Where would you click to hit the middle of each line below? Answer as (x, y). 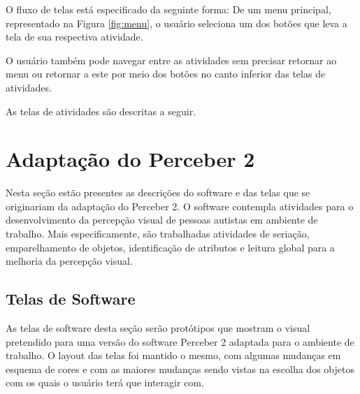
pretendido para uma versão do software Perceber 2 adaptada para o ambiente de (180, 341)
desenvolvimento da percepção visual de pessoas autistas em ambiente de (162, 220)
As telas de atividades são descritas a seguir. (101, 111)
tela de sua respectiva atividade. (74, 37)
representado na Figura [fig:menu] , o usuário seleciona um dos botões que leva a (177, 23)
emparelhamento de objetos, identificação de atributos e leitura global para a (170, 247)
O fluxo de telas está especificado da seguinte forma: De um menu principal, (168, 9)
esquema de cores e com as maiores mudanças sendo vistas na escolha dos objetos (180, 369)
